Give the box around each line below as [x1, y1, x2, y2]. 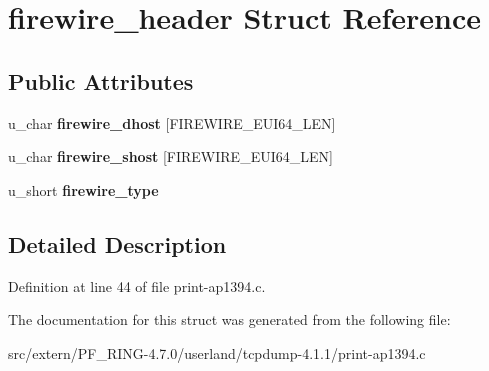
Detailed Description [8, 228, 227, 259]
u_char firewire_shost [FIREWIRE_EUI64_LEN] [8, 146, 333, 167]
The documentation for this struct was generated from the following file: [8, 309, 451, 330]
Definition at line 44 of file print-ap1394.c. [8, 275, 266, 296]
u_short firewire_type [8, 179, 159, 200]
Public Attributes [8, 65, 194, 96]
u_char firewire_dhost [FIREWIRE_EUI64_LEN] [8, 112, 336, 133]
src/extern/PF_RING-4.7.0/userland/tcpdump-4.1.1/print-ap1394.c [8, 342, 426, 363]
